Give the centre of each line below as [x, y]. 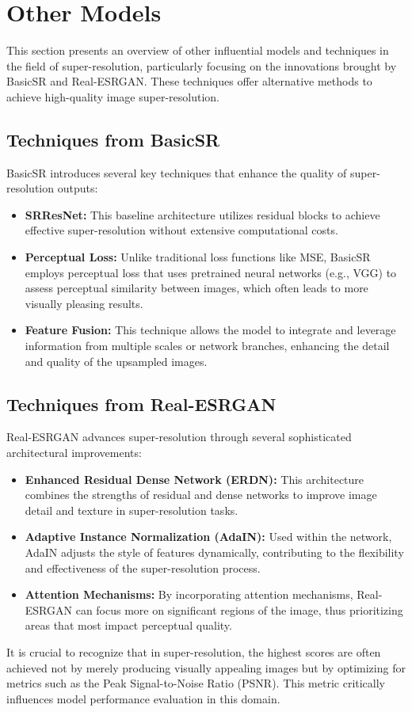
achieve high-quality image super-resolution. [113, 96]
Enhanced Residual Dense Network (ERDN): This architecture [195, 479]
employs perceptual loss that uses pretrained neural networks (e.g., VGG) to [211, 272]
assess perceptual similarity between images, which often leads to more [196, 288]
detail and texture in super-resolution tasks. [132, 510]
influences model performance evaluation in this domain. [143, 698]
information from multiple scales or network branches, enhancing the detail [207, 346]
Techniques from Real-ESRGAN [141, 404]
